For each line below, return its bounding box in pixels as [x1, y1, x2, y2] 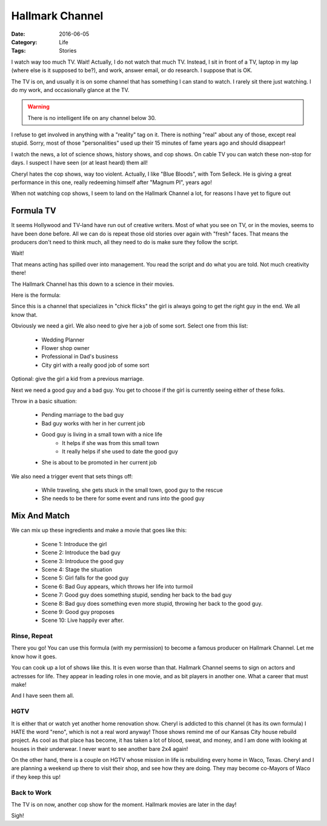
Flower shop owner [41, 345, 90, 351]
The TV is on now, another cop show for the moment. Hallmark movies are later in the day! [11, 801, 237, 808]
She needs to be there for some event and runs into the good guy [41, 495, 205, 502]
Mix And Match [11, 510, 70, 521]
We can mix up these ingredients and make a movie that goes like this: [11, 527, 187, 534]
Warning [27, 103, 50, 110]
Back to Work [11, 788, 51, 796]
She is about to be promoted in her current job [41, 459, 157, 466]
